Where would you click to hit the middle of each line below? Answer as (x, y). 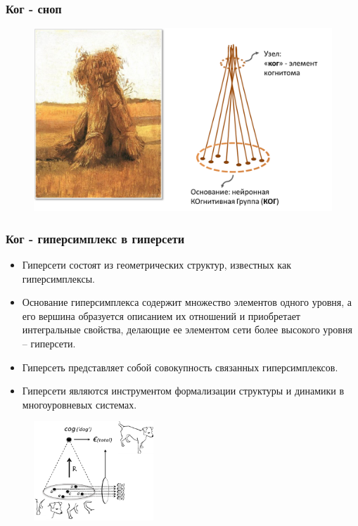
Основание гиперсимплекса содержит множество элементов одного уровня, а (187, 302)
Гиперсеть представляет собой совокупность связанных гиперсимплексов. (180, 367)
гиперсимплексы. (58, 278)
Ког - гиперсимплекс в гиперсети (95, 238)
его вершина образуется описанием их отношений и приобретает (161, 315)
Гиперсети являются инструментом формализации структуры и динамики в (183, 391)
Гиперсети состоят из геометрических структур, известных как (156, 265)
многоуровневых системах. (79, 404)
